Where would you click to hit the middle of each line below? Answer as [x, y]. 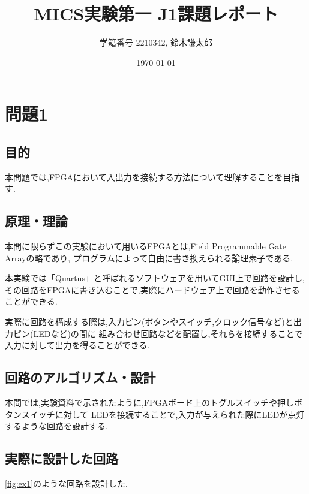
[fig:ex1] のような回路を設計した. [66, 484]
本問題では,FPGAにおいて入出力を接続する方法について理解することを [144, 177]
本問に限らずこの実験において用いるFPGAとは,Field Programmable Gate [145, 246]
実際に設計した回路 [61, 458]
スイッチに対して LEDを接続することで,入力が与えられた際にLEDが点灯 [163, 414]
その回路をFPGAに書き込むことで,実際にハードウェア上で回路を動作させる [152, 289]
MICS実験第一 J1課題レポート [156, 13]
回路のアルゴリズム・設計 [80, 377]
